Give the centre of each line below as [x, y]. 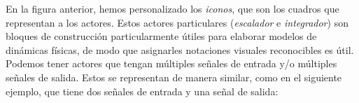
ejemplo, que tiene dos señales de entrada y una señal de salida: [142, 91]
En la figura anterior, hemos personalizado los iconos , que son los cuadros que [173, 8]
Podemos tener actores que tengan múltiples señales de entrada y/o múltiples [171, 63]
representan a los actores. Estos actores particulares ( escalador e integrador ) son [177, 22]
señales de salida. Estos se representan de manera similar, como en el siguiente [174, 77]
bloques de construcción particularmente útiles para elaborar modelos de [161, 36]
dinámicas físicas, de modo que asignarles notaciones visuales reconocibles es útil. [180, 49]
